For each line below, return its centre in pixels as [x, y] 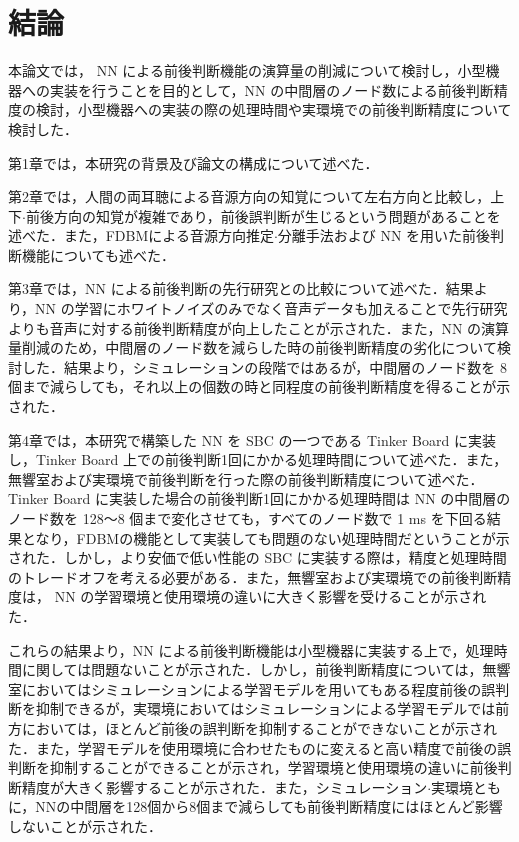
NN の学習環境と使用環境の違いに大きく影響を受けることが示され [270, 596]
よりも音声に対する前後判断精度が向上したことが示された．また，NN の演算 [259, 327]
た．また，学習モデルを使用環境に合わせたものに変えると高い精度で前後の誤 [260, 747]
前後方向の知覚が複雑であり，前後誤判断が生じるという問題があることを [263, 215]
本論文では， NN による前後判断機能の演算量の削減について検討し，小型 [247, 70]
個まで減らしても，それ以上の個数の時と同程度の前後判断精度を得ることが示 [259, 386]
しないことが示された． [85, 825]
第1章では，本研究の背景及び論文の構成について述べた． [193, 162]
